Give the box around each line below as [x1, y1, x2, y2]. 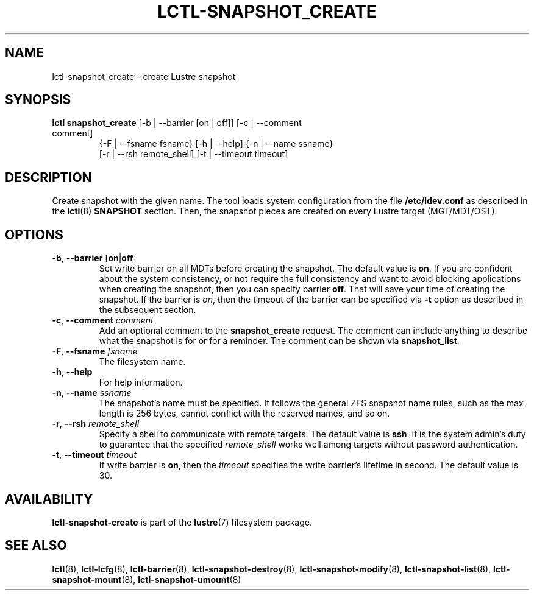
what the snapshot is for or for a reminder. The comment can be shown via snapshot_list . [99, 336, 460, 347]
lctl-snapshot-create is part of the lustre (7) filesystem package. [52, 516, 313, 527]
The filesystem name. [99, 356, 186, 367]
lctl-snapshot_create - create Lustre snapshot [52, 71, 236, 82]
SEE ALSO [5, 538, 67, 554]
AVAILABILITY [5, 491, 93, 507]
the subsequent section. [99, 305, 196, 315]
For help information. [99, 377, 183, 388]
